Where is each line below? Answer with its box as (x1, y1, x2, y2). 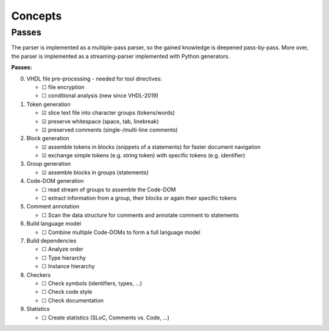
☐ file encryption (41, 83, 85, 91)
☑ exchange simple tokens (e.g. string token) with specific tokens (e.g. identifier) (41, 152, 246, 159)
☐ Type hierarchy (41, 254, 87, 262)
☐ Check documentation (41, 296, 104, 304)
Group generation (26, 160, 71, 168)
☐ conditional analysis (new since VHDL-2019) (41, 92, 158, 99)
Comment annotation (26, 203, 80, 210)
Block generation (26, 135, 69, 142)
